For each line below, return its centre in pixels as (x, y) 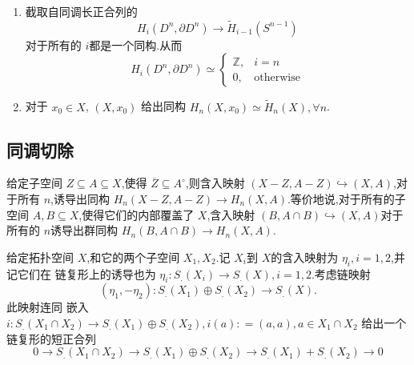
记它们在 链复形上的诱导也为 (81, 273)
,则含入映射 (215, 183)
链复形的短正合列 (51, 338)
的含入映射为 (305, 257)
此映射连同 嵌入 (48, 307)
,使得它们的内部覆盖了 (137, 214)
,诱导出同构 (80, 199)
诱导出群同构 (84, 230)
